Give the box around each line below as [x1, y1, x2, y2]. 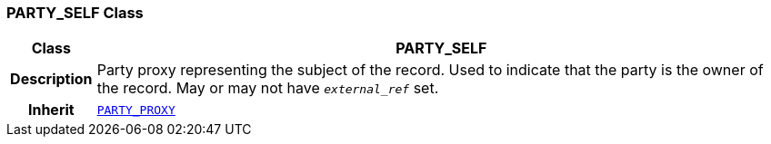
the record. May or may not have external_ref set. [96, 79, 439, 98]
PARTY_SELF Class [6, 4, 144, 22]
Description [10, 70, 93, 89]
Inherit [27, 101, 75, 120]
